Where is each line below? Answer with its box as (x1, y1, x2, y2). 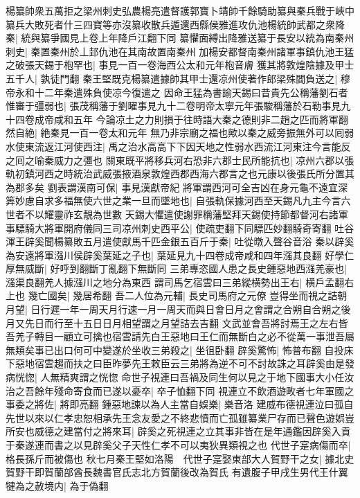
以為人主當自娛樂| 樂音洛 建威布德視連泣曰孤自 (141, 397, 354, 411)
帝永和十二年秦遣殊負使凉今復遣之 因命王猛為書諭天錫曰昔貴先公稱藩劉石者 (6, 85, 348, 99)
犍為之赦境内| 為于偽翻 (6, 478, 109, 492)
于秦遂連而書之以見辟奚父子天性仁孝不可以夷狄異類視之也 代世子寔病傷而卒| (6, 438, 351, 452)
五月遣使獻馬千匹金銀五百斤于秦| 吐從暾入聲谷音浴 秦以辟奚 (82, 234, 354, 249)
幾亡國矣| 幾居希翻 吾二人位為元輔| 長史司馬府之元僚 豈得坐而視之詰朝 (28, 288, 348, 303)
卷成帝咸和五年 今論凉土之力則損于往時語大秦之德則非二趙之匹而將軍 (24, 112, 339, 126)
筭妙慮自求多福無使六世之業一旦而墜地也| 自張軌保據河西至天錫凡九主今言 (6, 193, 341, 208)
